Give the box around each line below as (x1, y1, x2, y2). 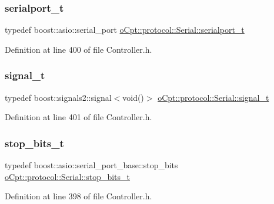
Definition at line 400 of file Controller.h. (5, 43, 152, 55)
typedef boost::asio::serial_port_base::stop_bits (5, 159, 178, 171)
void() (122, 91, 144, 103)
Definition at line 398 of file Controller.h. (5, 190, 152, 202)
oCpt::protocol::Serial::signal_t (158, 91, 269, 103)
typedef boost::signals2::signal (5, 91, 112, 103)
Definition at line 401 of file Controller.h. (5, 111, 152, 123)
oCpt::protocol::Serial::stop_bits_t (5, 170, 131, 182)
